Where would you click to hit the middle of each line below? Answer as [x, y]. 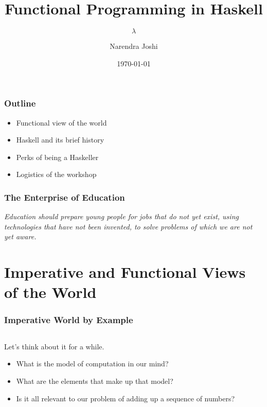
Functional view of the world [61, 122]
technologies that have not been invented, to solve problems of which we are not [128, 226]
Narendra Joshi [134, 46]
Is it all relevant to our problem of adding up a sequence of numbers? [126, 398]
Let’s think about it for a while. [54, 346]
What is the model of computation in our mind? [92, 364]
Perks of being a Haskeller [57, 157]
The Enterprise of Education [65, 197]
